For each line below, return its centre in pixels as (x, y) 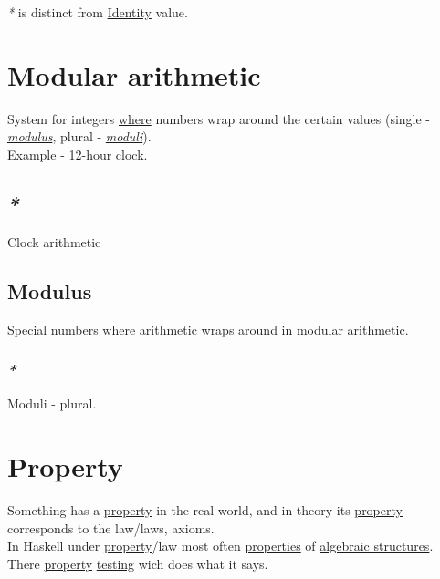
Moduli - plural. (52, 403)
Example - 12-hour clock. (78, 154)
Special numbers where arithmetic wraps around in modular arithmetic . (208, 329)
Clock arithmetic (54, 241)
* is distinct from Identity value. (98, 12)
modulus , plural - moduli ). (79, 136)
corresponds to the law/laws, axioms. (111, 527)
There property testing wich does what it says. (138, 563)
